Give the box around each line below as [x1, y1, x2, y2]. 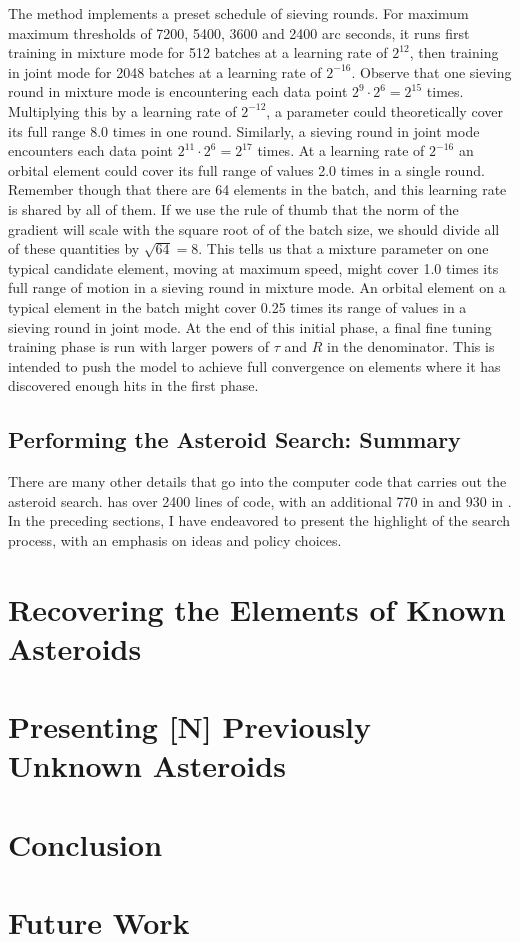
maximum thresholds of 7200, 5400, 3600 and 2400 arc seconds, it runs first [8, 22, 470, 43]
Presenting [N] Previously [8, 706, 372, 747]
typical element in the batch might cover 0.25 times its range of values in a [8, 296, 467, 317]
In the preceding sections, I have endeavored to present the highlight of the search [8, 510, 511, 531]
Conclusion [8, 823, 163, 864]
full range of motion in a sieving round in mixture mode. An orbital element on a [8, 277, 506, 298]
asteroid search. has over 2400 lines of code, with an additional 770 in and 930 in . [8, 490, 512, 511]
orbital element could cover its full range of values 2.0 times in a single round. [8, 159, 485, 180]
